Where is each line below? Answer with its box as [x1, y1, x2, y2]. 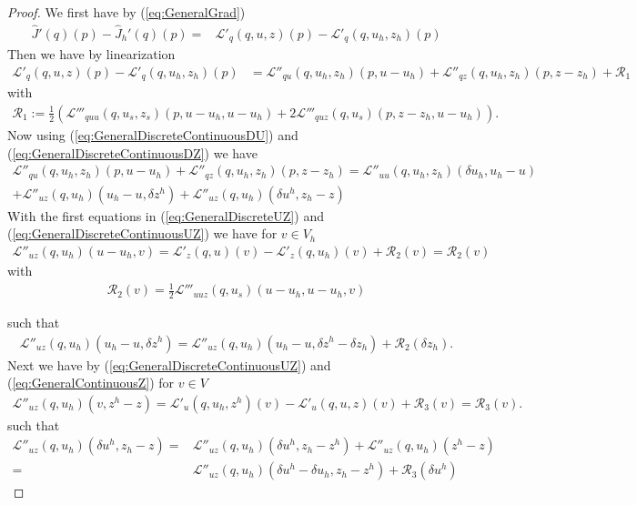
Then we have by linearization [7, 45, 176, 64]
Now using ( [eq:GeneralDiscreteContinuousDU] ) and [7, 126, 298, 144]
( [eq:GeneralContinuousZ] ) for [7, 373, 175, 392]
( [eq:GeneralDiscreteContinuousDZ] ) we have [7, 143, 258, 162]
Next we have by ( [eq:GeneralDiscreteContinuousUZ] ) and [7, 355, 331, 374]
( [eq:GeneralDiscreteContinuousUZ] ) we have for [7, 224, 278, 243]
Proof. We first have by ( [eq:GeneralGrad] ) [7, 3, 246, 21]
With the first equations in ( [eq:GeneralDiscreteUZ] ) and [7, 206, 324, 225]
